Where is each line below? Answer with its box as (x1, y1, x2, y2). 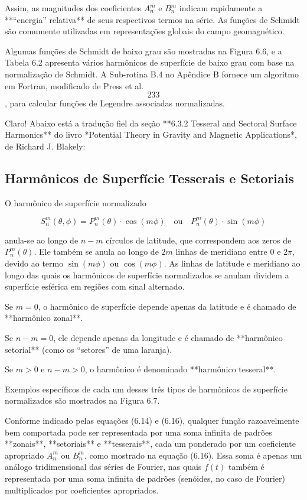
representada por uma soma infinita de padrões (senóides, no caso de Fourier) (5, 472, 285, 484)
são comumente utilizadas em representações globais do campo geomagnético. (5, 25, 285, 37)
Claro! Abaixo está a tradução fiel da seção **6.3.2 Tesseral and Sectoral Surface (5, 116, 297, 129)
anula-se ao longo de (5, 233, 79, 246)
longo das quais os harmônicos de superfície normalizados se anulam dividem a (5, 268, 289, 281)
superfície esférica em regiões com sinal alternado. (5, 280, 185, 293)
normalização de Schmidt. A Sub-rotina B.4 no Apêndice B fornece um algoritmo (5, 67, 299, 80)
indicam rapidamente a (179, 2, 263, 14)
